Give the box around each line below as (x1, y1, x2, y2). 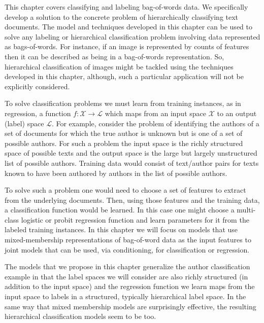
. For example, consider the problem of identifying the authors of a (51, 118, 259, 128)
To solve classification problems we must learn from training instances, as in (5, 98, 241, 109)
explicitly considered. (5, 81, 70, 91)
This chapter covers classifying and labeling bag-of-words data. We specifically (5, 2, 248, 12)
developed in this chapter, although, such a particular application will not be (5, 71, 244, 82)
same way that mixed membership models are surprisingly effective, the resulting (5, 301, 256, 311)
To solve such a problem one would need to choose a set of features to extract (5, 185, 246, 195)
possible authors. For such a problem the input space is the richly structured (5, 137, 243, 148)
